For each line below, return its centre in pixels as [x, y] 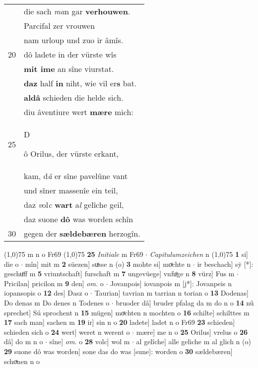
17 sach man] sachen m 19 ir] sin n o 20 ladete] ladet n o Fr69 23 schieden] [120, 322]
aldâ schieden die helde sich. [74, 97]
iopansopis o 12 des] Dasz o [46, 293]
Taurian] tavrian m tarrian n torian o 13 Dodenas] [171, 293]
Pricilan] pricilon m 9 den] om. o [54, 283]
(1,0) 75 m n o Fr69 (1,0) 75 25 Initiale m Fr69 [74, 254]
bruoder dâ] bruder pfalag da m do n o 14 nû [185, 302]
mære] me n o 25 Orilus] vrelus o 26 [192, 332]
